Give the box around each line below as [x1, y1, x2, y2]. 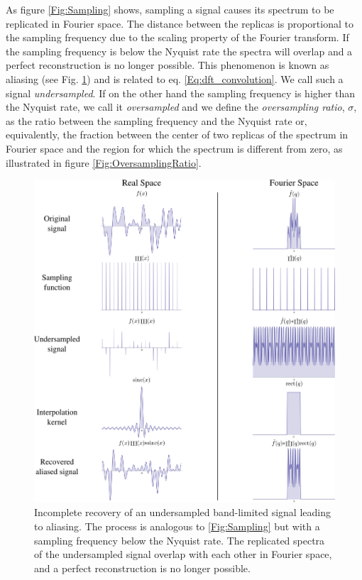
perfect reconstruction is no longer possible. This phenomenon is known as [6, 58, 329, 72]
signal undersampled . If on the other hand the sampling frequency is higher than [6, 85, 355, 100]
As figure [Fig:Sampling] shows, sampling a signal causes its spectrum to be [6, 2, 334, 16]
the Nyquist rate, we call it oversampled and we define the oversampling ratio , [6, 99, 345, 114]
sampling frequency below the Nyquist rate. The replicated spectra [34, 532, 325, 547]
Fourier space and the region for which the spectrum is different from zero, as [6, 141, 343, 155]
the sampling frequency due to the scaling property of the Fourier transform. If [6, 30, 349, 45]
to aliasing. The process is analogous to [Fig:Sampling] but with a [34, 518, 320, 533]
